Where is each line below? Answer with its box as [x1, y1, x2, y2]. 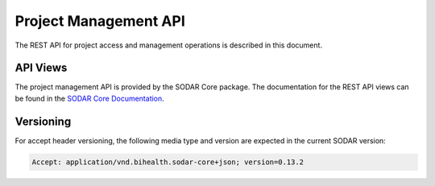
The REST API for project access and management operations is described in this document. [14, 40, 322, 50]
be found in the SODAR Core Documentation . [14, 93, 164, 103]
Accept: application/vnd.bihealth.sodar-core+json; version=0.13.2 [31, 157, 304, 167]
